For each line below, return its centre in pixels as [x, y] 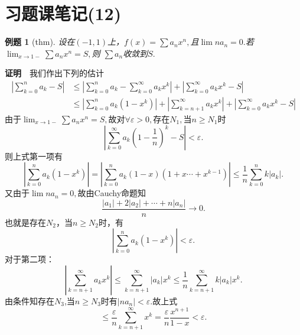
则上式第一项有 [34, 156]
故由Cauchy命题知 [112, 193]
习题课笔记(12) [63, 13]
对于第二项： [30, 259]
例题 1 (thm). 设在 [40, 42]
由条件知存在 [30, 301]
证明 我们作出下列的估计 [54, 73]
